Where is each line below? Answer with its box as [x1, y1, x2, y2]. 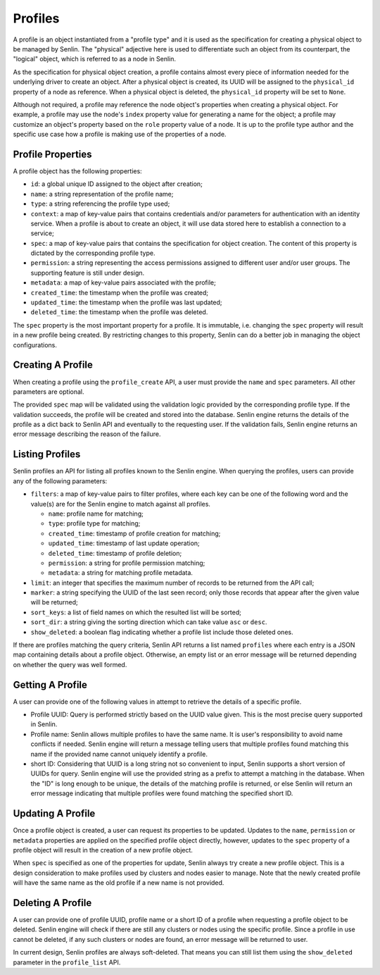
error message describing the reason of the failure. [13, 430, 161, 438]
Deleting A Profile [13, 897, 92, 909]
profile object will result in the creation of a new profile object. [13, 845, 194, 854]
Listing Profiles [13, 448, 81, 461]
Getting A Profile [13, 678, 88, 690]
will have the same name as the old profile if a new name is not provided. [13, 878, 224, 887]
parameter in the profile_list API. [13, 958, 121, 967]
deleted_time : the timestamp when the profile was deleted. [30, 308, 208, 316]
